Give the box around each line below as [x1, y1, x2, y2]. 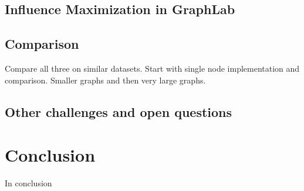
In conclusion [5, 177, 52, 189]
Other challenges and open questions [5, 102, 232, 120]
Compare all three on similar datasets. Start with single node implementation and [5, 62, 300, 74]
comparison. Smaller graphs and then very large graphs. [5, 73, 206, 86]
